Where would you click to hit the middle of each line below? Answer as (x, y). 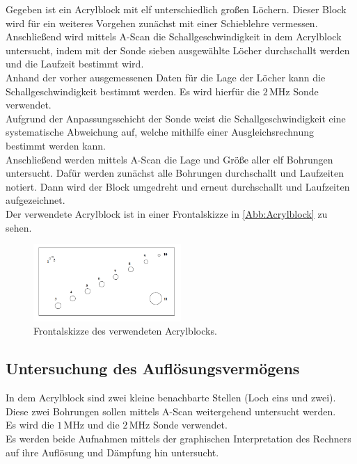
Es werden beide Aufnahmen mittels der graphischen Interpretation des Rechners (178, 438)
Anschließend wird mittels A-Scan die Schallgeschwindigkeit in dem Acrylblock (174, 37)
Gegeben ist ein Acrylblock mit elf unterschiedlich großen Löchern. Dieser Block (176, 9)
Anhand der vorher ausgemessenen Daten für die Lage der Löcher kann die (166, 77)
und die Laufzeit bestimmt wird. (75, 64)
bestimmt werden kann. (56, 145)
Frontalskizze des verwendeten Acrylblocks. (125, 331)
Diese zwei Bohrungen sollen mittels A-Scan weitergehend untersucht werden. (171, 411)
